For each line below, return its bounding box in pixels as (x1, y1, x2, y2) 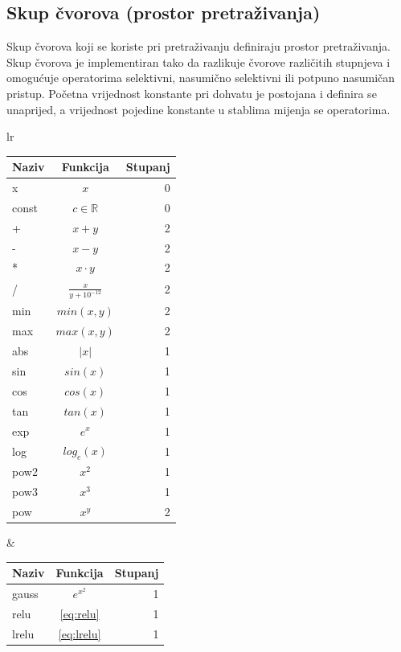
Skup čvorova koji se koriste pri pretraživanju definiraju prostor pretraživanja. (6, 38, 391, 55)
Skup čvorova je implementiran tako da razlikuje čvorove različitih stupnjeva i (6, 53, 391, 70)
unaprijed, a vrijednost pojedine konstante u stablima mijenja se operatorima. (6, 100, 391, 117)
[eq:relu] (59, 605, 100, 621)
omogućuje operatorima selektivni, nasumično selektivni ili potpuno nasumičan (6, 69, 395, 86)
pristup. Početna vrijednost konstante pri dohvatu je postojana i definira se (6, 84, 377, 101)
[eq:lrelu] (58, 625, 101, 642)
